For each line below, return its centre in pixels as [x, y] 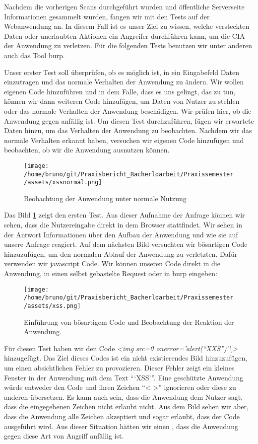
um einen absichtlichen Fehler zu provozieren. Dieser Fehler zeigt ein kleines [119, 367]
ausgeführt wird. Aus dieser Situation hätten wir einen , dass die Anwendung [121, 426]
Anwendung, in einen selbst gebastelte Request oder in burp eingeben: [111, 273]
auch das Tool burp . [34, 55]
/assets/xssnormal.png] [63, 183]
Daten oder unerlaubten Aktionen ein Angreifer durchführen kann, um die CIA [125, 36]
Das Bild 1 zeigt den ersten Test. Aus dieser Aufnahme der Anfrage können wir [125, 215]
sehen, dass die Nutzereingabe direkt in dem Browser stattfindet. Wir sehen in [123, 225]
